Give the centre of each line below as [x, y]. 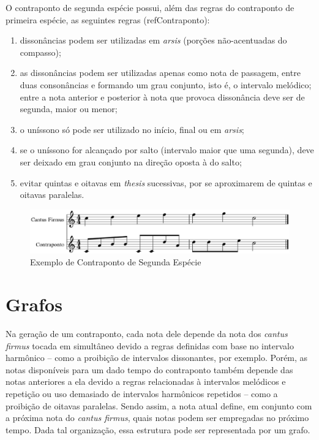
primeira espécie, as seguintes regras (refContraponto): [108, 19]
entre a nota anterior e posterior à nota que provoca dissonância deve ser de [162, 97]
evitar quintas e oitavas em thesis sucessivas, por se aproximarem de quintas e [166, 182]
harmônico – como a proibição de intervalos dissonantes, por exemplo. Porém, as [157, 358]
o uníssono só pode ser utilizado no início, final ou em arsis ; [132, 129]
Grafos [34, 304]
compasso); [40, 52]
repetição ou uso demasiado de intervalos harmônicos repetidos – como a [142, 394]
